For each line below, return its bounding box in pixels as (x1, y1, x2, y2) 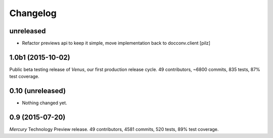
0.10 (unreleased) (9, 87, 66, 95)
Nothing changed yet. (22, 100, 68, 106)
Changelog (9, 8, 57, 19)
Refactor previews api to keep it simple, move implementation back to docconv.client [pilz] (22, 40, 211, 46)
